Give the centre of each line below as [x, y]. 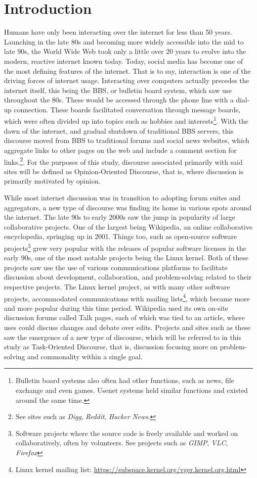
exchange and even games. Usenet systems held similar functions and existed [132, 390]
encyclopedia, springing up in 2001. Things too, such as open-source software [121, 236]
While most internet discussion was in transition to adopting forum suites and [122, 197]
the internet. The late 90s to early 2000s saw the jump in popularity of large [120, 217]
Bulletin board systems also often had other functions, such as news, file [125, 380]
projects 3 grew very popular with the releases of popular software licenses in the [125, 247]
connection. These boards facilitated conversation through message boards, [127, 109]
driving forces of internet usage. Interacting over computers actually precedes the [127, 80]
